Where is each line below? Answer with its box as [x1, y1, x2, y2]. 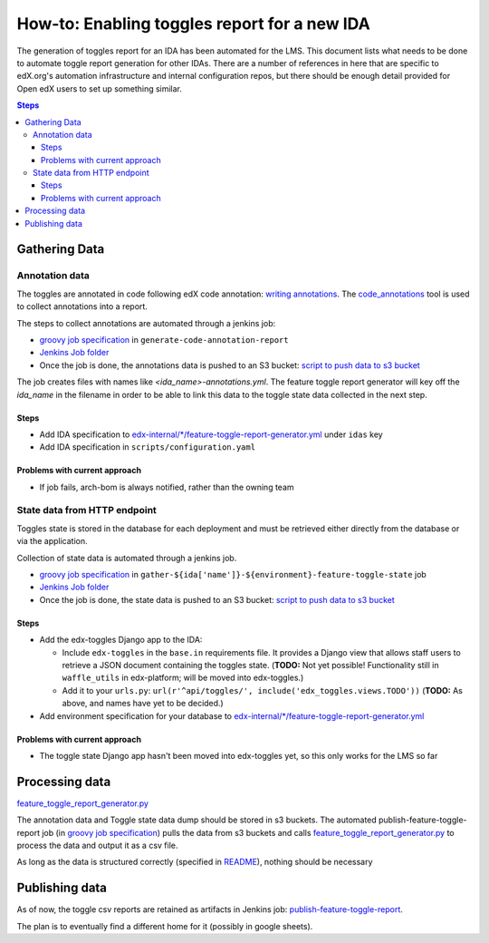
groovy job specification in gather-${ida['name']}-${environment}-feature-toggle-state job [39, 569, 427, 579]
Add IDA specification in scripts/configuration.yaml [39, 442, 256, 452]
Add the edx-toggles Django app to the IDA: [39, 635, 203, 646]
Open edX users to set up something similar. [16, 83, 183, 94]
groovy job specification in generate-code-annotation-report [39, 334, 289, 345]
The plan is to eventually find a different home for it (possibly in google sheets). [16, 920, 313, 931]
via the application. [16, 536, 88, 547]
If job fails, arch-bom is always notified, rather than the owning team [39, 481, 294, 492]
